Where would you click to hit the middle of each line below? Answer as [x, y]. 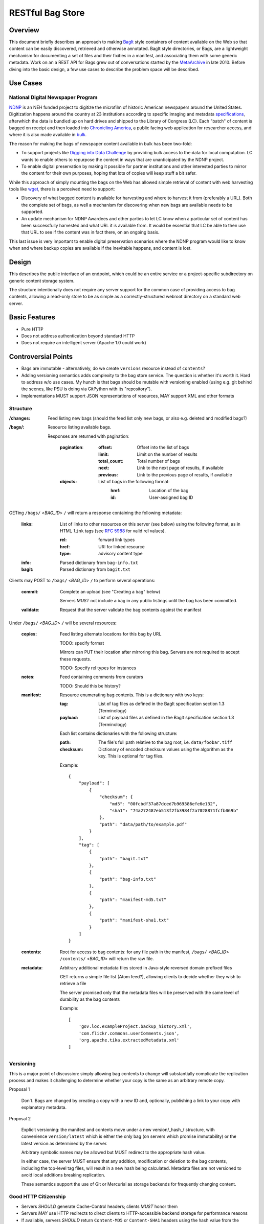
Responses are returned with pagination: [88, 436]
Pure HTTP [32, 329]
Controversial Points [41, 357]
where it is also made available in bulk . [48, 135]
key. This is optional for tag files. [131, 756]
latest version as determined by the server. [64, 1143]
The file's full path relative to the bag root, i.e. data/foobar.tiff [165, 742]
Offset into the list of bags [163, 447]
